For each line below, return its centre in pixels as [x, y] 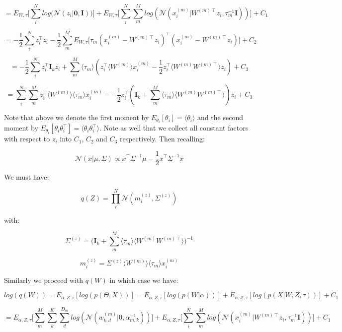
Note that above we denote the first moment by [77, 117]
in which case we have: [144, 280]
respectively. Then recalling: [162, 139]
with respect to [27, 139]
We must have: [27, 177]
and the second [220, 117]
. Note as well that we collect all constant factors [174, 128]
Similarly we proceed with [44, 280]
